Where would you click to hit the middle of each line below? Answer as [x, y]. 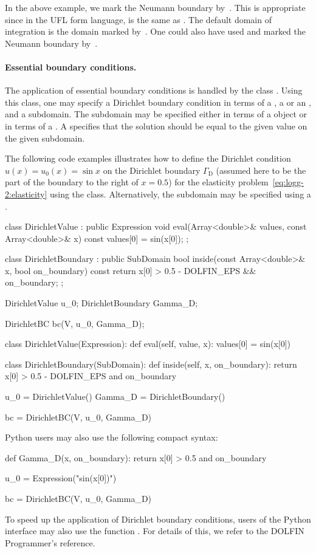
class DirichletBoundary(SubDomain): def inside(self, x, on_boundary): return [151, 364]
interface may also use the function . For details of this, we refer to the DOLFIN [155, 531]
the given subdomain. [45, 138]
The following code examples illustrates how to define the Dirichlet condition [148, 158]
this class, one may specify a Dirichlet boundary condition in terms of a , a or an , [158, 102]
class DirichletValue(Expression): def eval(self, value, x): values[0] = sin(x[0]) [148, 344]
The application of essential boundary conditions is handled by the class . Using [154, 90]
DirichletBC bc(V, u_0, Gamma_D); [75, 323]
